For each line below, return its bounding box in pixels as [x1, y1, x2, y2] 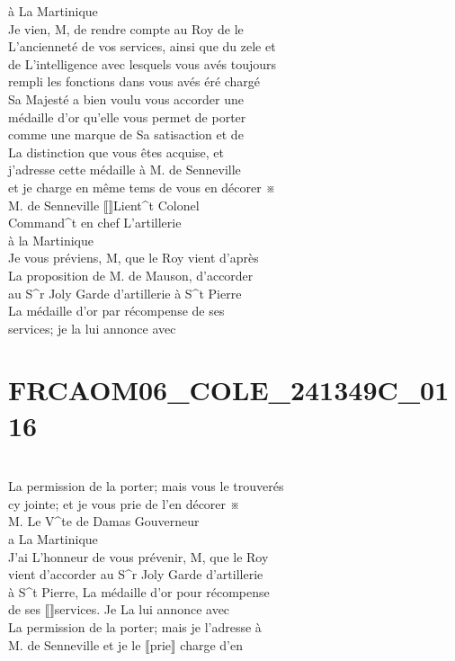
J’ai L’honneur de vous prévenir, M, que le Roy [8, 547, 269, 566]
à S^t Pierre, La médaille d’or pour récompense [8, 582, 270, 601]
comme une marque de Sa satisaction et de [8, 125, 244, 144]
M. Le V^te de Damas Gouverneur [8, 512, 200, 531]
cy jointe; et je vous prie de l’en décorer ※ [8, 494, 240, 513]
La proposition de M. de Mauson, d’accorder [8, 265, 254, 284]
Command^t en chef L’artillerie [8, 213, 182, 232]
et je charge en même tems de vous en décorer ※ [8, 177, 276, 196]
